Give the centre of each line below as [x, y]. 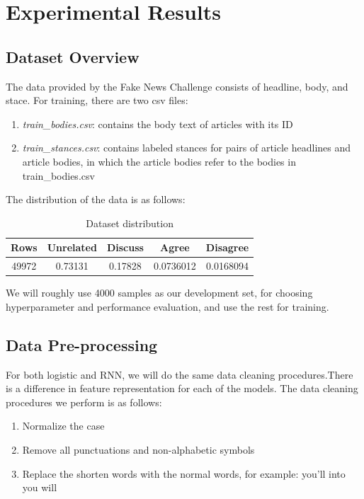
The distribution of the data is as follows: [96, 199]
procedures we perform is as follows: [84, 402]
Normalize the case [63, 426]
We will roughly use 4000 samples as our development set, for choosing [159, 293]
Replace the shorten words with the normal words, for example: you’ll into [184, 473]
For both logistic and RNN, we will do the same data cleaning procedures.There [180, 374]
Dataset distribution [130, 223]
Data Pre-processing [82, 344]
